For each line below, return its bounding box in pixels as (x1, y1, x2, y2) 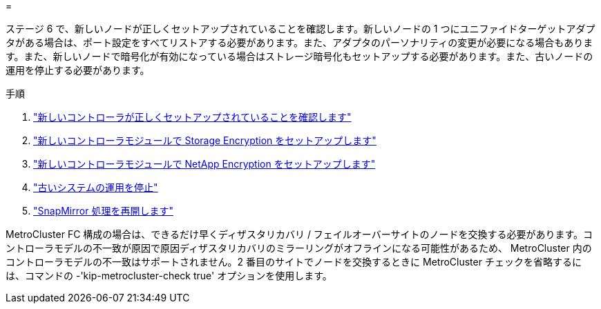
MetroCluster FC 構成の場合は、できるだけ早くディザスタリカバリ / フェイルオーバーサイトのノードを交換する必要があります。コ (6, 228, 593, 240)
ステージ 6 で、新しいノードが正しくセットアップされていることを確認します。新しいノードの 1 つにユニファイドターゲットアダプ (6, 23, 595, 34)
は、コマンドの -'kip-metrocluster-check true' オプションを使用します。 (6, 270, 332, 281)
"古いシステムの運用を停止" (33, 181, 158, 193)
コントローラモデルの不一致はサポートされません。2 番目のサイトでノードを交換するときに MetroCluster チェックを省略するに (6, 256, 582, 268)
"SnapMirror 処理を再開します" (33, 205, 173, 217)
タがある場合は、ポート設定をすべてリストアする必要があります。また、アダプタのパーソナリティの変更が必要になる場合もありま (6, 37, 593, 48)
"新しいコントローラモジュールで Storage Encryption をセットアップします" (33, 134, 376, 146)
